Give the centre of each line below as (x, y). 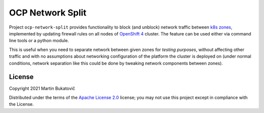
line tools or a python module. (39, 41)
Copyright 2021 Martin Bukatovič (42, 89)
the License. (22, 104)
